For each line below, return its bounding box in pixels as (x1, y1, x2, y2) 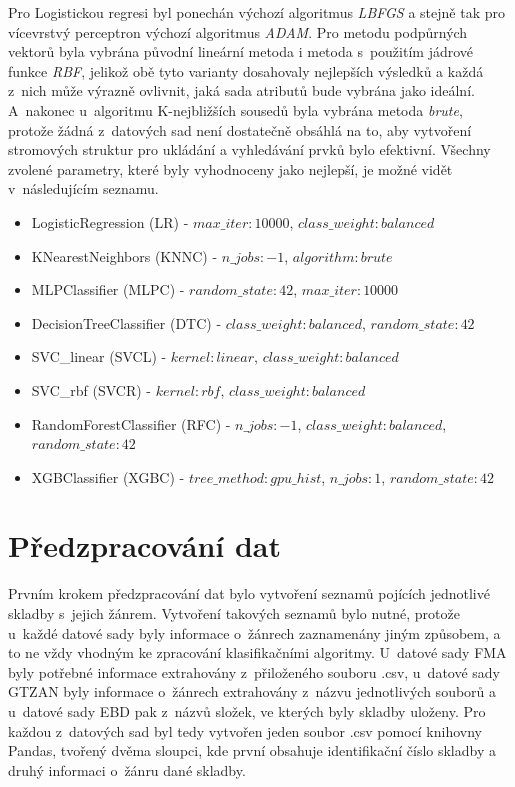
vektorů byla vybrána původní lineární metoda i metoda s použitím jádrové (8, 41, 474, 62)
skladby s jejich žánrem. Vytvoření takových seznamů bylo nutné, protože (8, 603, 460, 623)
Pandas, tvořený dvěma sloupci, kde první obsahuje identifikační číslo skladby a (8, 740, 496, 761)
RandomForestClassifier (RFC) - (31, 413, 231, 434)
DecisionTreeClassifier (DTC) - (31, 312, 222, 333)
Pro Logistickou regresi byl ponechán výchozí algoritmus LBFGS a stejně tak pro (8, 2, 505, 22)
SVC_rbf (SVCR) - (31, 379, 152, 400)
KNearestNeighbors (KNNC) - (31, 245, 218, 266)
